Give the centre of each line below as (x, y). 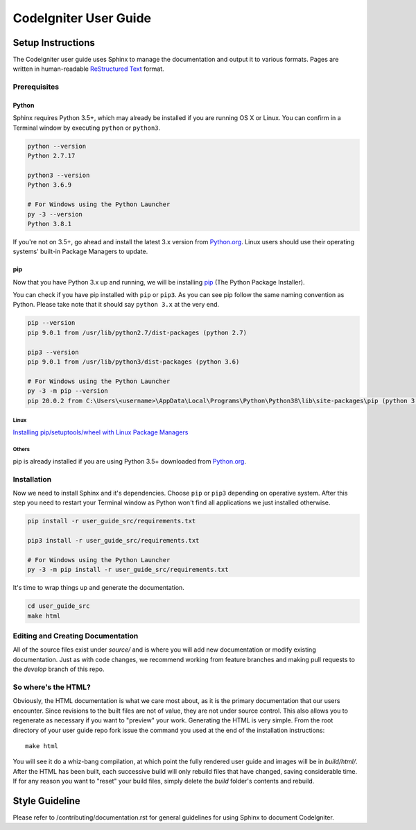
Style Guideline (47, 801)
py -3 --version (55, 214)
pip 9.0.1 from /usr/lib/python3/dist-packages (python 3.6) (133, 362)
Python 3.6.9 (50, 185)
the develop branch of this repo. (59, 669)
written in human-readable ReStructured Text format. (88, 69)
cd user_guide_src (59, 606)
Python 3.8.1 (50, 223)
